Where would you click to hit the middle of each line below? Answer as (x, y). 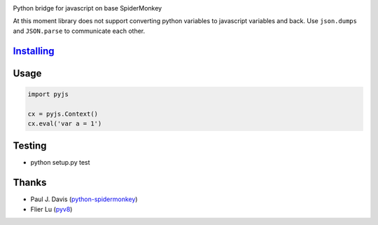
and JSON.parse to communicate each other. (79, 31)
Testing (30, 146)
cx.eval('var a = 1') (65, 123)
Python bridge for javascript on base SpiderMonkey (87, 8)
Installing (34, 51)
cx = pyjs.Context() (63, 114)
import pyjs (48, 94)
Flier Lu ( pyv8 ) (51, 209)
